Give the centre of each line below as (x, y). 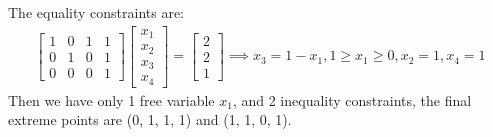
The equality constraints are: (96, 12)
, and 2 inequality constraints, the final (352, 99)
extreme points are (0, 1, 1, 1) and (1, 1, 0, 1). (150, 119)
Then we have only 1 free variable (111, 99)
